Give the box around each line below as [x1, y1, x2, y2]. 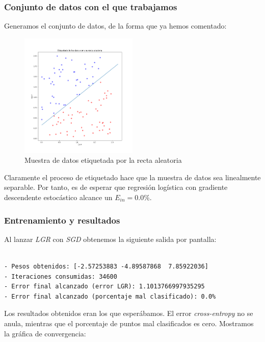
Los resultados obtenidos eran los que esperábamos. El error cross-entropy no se [4, 308, 253, 319]
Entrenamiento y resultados [4, 213, 120, 226]
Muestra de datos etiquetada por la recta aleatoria [24, 155, 182, 165]
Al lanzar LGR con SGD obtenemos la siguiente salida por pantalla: [4, 233, 217, 244]
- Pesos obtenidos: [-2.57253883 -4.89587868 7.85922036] [4, 263, 208, 271]
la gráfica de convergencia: [4, 328, 86, 338]
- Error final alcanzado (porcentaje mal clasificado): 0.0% [4, 292, 216, 300]
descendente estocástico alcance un [4, 192, 113, 203]
